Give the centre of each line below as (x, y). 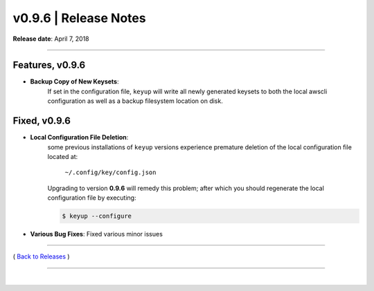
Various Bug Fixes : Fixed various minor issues (96, 234)
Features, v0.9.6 (49, 65)
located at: (63, 156)
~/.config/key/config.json (110, 172)
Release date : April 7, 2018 (51, 39)
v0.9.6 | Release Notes (79, 18)
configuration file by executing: (92, 198)
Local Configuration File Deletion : (79, 138)
